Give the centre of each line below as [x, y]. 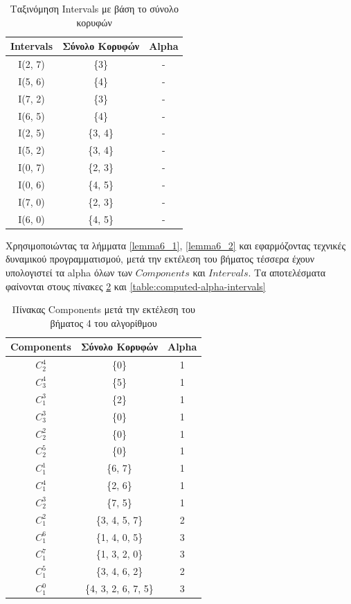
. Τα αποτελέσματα [287, 272]
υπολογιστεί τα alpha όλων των [69, 272]
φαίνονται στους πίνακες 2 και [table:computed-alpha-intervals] [136, 286]
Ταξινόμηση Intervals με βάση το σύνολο [94, 8]
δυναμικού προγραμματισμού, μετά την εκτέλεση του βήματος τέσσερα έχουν [160, 259]
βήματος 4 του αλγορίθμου [103, 322]
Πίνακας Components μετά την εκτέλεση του [103, 309]
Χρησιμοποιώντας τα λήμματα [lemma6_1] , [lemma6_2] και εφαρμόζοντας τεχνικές [175, 245]
